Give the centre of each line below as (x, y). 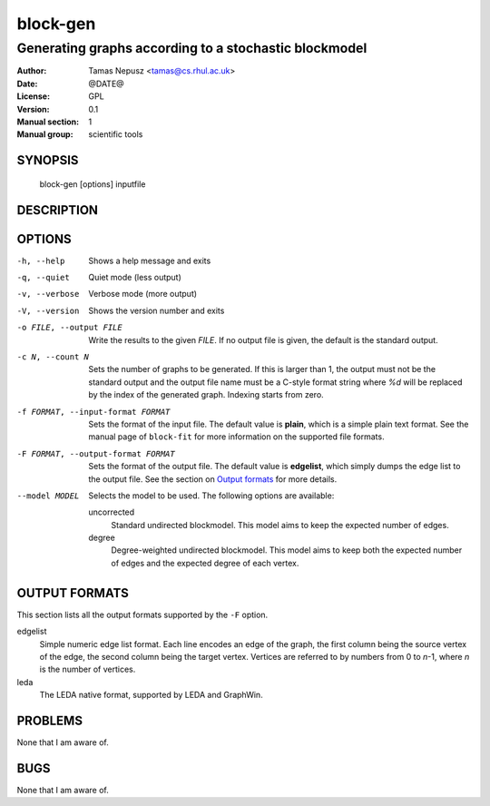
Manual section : (48, 122)
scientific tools (116, 134)
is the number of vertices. (88, 669)
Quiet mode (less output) (135, 278)
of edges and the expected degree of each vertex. (205, 563)
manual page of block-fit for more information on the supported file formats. (236, 437)
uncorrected (112, 512)
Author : (32, 71)
